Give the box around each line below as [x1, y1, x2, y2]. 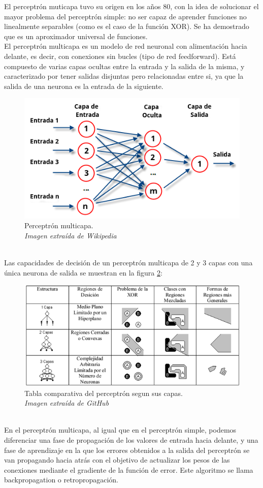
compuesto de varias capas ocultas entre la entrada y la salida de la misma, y [4, 60, 245, 71]
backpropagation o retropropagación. [4, 474, 118, 485]
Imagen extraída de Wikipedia [24, 230, 117, 240]
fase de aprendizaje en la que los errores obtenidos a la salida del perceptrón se [4, 444, 250, 455]
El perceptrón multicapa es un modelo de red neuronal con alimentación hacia [4, 41, 247, 51]
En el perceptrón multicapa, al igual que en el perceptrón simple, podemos [4, 424, 237, 435]
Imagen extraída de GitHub [24, 398, 109, 408]
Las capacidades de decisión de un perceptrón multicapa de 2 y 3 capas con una [4, 257, 253, 268]
